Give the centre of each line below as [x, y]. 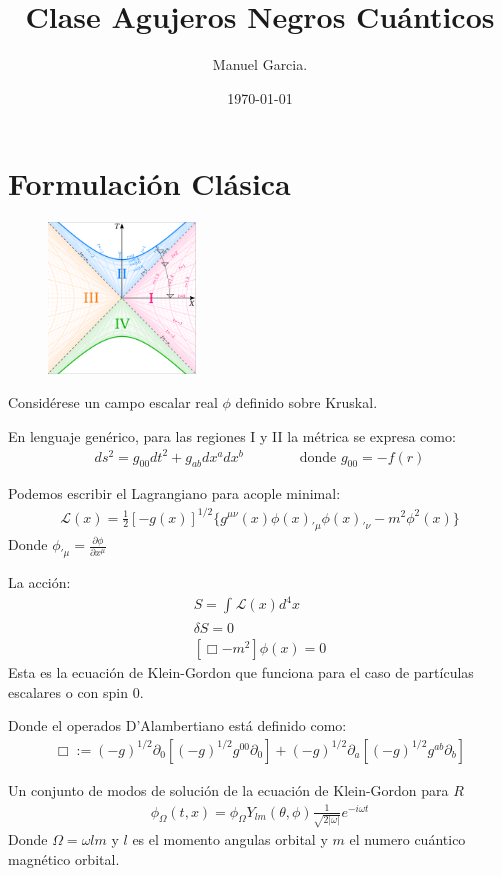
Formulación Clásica [149, 183]
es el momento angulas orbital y [230, 839]
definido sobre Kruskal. [306, 401]
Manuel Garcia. [260, 64]
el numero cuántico [407, 839]
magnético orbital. [64, 858]
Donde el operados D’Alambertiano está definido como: [177, 725]
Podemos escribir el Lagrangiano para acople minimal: [174, 493]
